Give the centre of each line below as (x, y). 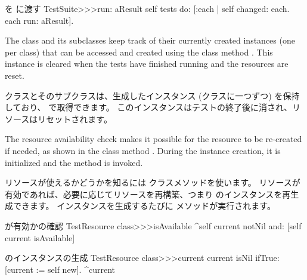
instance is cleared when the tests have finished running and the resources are (147, 64)
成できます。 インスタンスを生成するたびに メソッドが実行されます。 (140, 206)
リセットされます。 (75, 119)
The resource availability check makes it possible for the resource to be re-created (153, 139)
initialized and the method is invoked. (74, 162)
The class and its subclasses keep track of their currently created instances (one (150, 40)
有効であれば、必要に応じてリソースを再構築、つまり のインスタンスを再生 (152, 194)
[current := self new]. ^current (60, 269)
